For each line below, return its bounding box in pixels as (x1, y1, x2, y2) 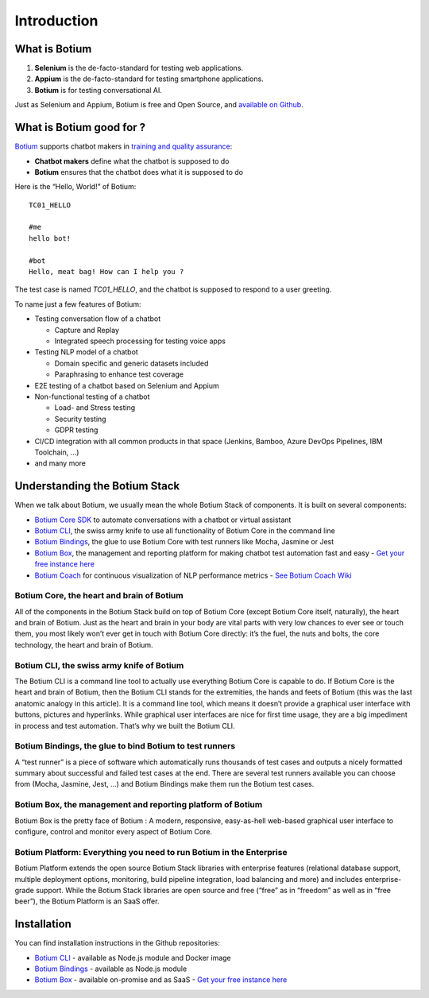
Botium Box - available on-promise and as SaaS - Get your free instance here (34, 975, 288, 984)
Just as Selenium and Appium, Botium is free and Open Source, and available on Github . (14, 100, 303, 110)
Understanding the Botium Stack (14, 479, 180, 493)
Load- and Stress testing (54, 403, 136, 412)
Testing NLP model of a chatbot (34, 347, 138, 357)
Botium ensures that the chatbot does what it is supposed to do (34, 167, 244, 176)
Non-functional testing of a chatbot (34, 392, 150, 401)
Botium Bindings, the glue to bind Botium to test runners (14, 741, 236, 752)
